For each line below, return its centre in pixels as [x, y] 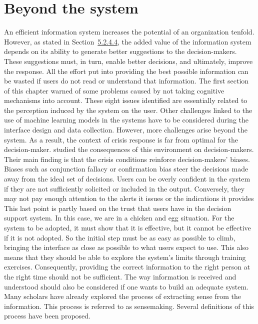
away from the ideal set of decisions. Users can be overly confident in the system [127, 179]
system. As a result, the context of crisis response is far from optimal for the [121, 139]
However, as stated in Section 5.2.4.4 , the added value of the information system [128, 41]
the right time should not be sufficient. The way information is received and [120, 276]
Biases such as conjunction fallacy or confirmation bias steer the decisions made [126, 169]
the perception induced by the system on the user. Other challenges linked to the [128, 110]
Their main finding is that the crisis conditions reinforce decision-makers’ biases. [127, 159]
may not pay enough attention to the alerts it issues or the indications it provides [129, 198]
